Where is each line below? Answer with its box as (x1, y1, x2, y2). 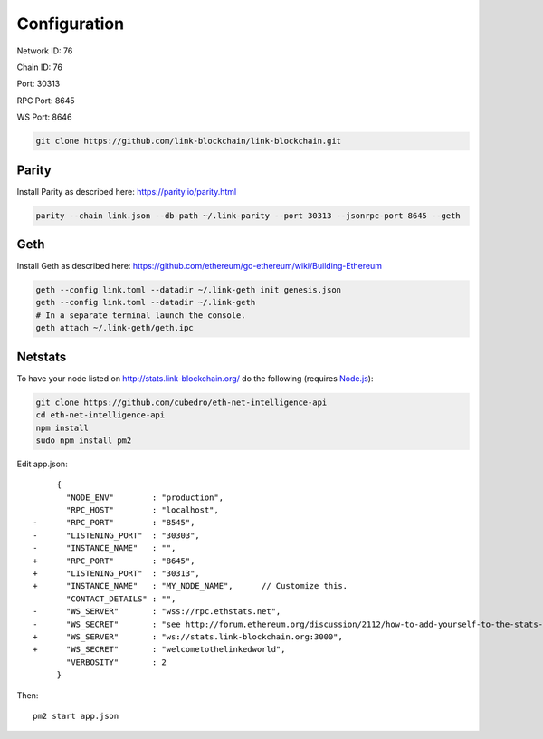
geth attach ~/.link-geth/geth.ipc (35, 322, 194, 333)
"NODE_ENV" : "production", (66, 492, 224, 503)
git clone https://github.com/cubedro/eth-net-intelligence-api (35, 397, 328, 408)
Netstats (16, 349, 67, 364)
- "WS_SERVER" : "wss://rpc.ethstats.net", (33, 607, 281, 617)
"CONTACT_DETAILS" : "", (66, 593, 176, 604)
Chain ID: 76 (16, 62, 63, 72)
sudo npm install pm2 (35, 435, 132, 446)
